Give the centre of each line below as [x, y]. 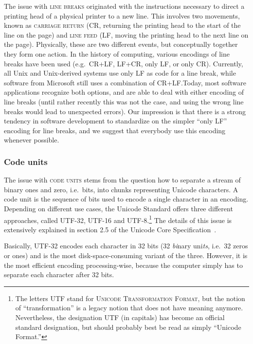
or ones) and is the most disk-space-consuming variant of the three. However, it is [126, 255]
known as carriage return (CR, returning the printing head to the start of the [122, 25]
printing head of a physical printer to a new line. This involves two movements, [122, 15]
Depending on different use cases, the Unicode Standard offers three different [118, 208]
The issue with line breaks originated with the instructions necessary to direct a [124, 6]
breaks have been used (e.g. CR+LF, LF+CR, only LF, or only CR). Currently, [124, 63]
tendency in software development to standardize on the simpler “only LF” [116, 121]
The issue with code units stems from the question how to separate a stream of [122, 180]
